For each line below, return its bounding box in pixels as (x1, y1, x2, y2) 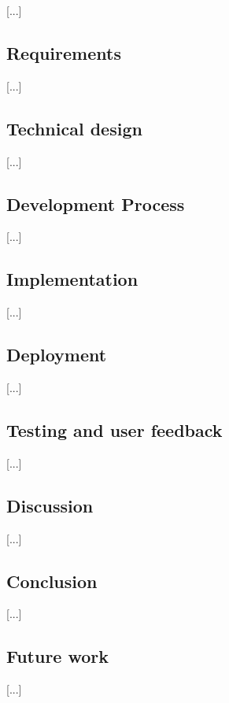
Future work (6, 644, 109, 668)
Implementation (6, 267, 139, 291)
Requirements (6, 40, 121, 65)
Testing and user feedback (6, 417, 223, 442)
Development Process (6, 191, 185, 216)
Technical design (6, 116, 142, 140)
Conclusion (6, 568, 98, 593)
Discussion (6, 493, 94, 517)
